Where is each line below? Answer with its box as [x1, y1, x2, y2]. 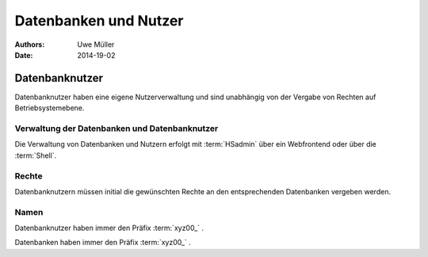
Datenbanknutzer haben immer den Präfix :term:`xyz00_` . [14, 223, 204, 233]
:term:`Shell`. [14, 151, 57, 160]
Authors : [14, 40, 45, 49]
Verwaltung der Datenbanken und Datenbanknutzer [14, 123, 219, 134]
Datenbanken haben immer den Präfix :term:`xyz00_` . [14, 238, 192, 247]
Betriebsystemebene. [14, 103, 85, 113]
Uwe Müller [77, 40, 115, 49]
